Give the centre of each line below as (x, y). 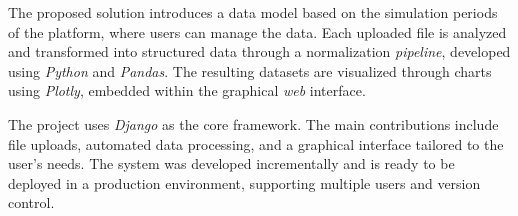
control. (31, 202)
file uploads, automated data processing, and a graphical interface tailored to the (256, 143)
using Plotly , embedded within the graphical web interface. (187, 90)
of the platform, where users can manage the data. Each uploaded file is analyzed (257, 31)
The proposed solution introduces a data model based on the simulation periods (253, 12)
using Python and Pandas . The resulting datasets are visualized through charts (250, 70)
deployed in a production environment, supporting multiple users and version (244, 182)
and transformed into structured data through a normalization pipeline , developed (259, 51)
